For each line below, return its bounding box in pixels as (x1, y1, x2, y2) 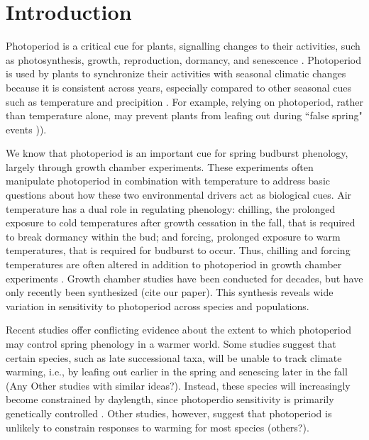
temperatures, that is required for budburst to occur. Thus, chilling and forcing (6, 243, 351, 258)
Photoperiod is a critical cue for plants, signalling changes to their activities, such (6, 38, 360, 53)
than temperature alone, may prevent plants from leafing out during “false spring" (6, 108, 363, 123)
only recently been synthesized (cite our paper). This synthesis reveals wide (6, 285, 334, 299)
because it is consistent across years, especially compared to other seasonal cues (6, 79, 352, 94)
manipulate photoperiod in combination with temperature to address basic (6, 173, 330, 188)
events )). (6, 121, 47, 136)
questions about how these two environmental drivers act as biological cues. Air (6, 187, 352, 202)
